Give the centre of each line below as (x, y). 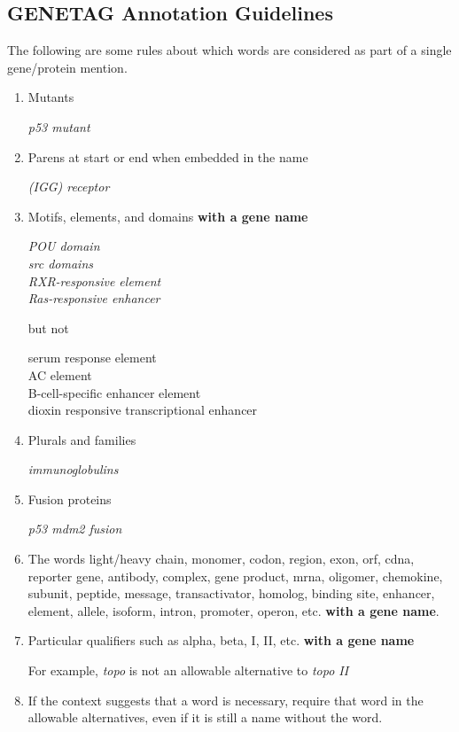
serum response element (92, 358)
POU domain (64, 246)
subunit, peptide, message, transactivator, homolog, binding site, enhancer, (231, 593)
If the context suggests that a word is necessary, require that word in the (226, 700)
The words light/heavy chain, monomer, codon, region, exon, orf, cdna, (221, 559)
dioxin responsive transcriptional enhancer (143, 410)
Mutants (51, 97)
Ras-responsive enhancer (94, 298)
